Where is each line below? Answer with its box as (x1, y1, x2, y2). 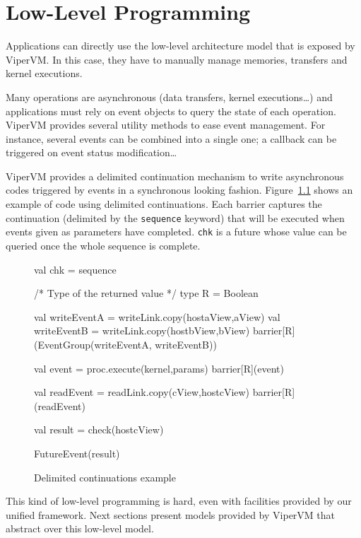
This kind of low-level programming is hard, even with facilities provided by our (6, 493, 352, 508)
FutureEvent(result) (34, 445, 120, 460)
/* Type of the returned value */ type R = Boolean (34, 286, 259, 300)
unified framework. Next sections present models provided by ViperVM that (6, 507, 336, 522)
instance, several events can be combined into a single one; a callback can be (6, 131, 337, 146)
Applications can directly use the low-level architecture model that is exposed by (6, 38, 355, 53)
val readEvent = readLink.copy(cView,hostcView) (34, 385, 250, 399)
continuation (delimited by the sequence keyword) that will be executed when (6, 210, 345, 225)
